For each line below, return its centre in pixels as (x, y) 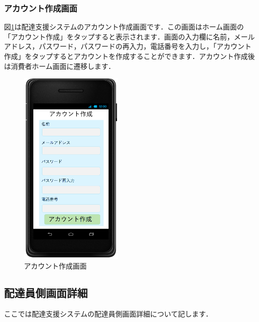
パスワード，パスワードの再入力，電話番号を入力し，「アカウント (145, 46)
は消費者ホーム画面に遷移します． (60, 66)
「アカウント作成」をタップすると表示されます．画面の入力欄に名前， (119, 36)
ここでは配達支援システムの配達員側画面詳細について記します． (108, 314)
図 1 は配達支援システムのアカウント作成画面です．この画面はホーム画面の (124, 27)
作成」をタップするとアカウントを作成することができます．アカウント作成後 (129, 56)
